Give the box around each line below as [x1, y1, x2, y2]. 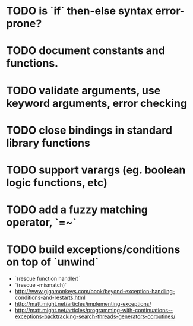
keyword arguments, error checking [6, 96, 188, 110]
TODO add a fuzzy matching [6, 203, 148, 217]
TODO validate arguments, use [6, 84, 161, 97]
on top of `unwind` [6, 255, 99, 269]
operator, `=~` [6, 216, 77, 229]
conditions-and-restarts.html [14, 294, 86, 301]
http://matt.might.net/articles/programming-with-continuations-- [14, 307, 173, 314]
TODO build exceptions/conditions [6, 243, 181, 257]
